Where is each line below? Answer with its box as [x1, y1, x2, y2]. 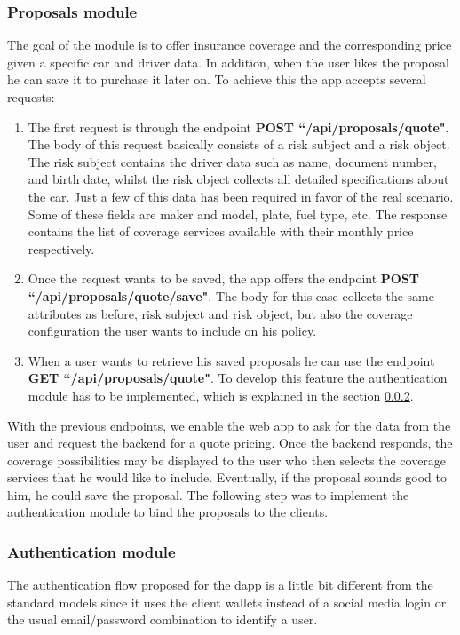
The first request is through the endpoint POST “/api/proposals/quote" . [28, 117, 449, 136]
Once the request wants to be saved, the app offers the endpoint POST [28, 269, 420, 288]
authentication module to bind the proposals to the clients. [7, 503, 329, 521]
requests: [7, 88, 55, 106]
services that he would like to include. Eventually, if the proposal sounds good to [7, 468, 447, 487]
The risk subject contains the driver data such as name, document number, [28, 152, 437, 171]
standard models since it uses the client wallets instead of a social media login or [7, 592, 447, 611]
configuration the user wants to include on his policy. [28, 321, 317, 340]
